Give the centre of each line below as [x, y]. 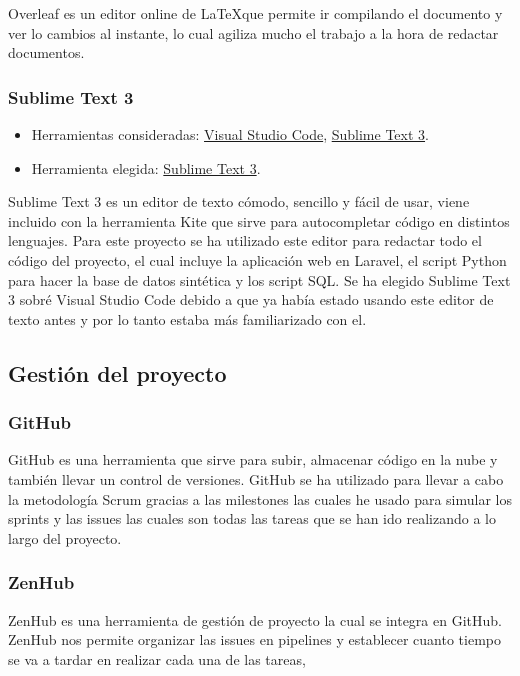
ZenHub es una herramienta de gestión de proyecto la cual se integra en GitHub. [255, 619]
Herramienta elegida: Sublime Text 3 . [146, 167]
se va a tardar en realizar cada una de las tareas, [157, 658]
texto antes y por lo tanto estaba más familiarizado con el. [187, 318]
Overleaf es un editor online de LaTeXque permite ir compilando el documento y [255, 13]
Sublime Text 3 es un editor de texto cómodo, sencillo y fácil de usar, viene [239, 201]
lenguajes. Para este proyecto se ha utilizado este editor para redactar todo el [245, 240]
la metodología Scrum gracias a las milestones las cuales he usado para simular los [260, 498]
